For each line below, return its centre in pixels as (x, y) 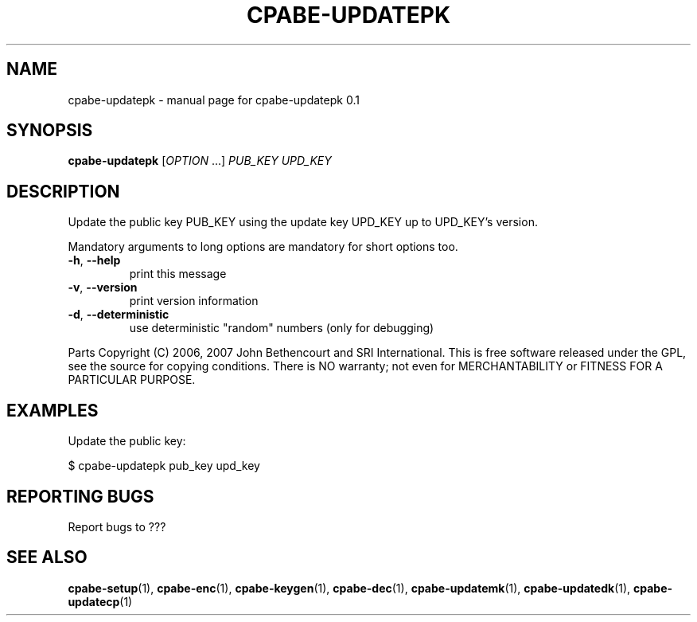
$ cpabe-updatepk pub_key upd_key (164, 466)
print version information (194, 301)
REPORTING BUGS (80, 496)
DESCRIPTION (63, 191)
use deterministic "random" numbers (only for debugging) (282, 328)
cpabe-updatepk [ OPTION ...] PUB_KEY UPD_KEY (200, 161)
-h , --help (94, 260)
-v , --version (103, 288)
